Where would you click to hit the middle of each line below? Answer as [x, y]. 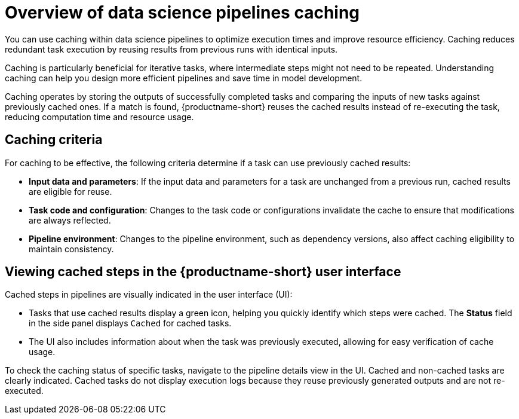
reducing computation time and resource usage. [99, 117]
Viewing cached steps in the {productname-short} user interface [203, 272]
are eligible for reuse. [70, 191]
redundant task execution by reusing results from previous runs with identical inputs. [171, 49]
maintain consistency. [71, 249]
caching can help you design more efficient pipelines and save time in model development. [184, 78]
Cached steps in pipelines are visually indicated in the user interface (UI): [149, 295]
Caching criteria [54, 140]
